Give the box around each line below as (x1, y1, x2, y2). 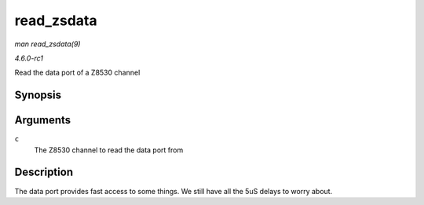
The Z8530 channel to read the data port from (34, 145, 184, 155)
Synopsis (14, 89, 62, 102)
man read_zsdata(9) (14, 39, 81, 49)
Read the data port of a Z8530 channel (14, 68, 141, 78)
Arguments (14, 114, 71, 127)
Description (14, 166, 74, 179)
